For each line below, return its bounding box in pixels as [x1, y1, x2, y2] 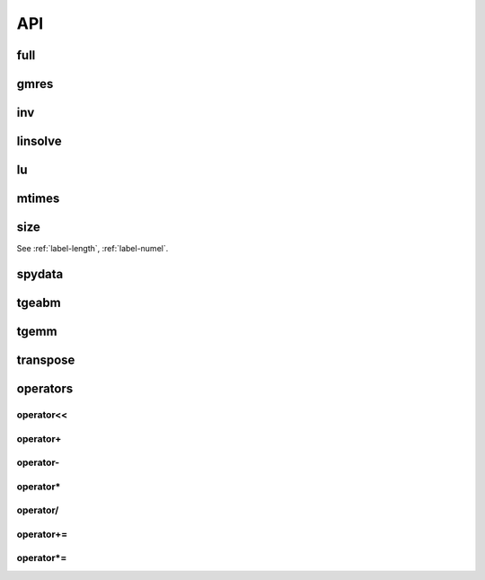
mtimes [16, 191, 60, 207]
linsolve [16, 134, 62, 149]
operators [16, 382, 74, 397]
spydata [16, 266, 64, 282]
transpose [16, 353, 75, 368]
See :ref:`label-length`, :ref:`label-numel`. [16, 243, 169, 254]
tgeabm [16, 294, 62, 310]
